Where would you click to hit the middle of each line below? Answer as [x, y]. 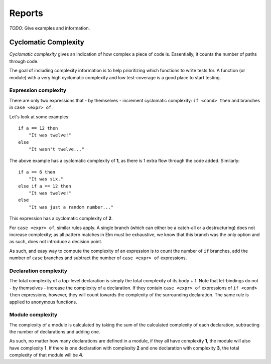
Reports [26, 13]
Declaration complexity [38, 271]
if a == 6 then [37, 172]
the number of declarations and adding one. [55, 332]
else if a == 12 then [45, 186]
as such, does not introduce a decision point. [56, 242]
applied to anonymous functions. [43, 302]
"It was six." [46, 179]
